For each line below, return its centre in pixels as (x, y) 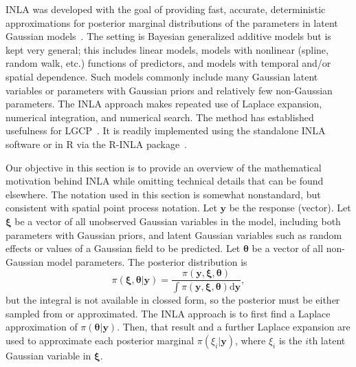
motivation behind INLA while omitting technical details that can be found (165, 181)
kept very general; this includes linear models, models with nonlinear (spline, (167, 49)
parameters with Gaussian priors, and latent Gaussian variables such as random (174, 234)
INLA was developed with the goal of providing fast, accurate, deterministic (166, 9)
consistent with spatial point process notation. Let (111, 208)
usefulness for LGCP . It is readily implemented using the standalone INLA (166, 130)
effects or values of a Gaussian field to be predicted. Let (123, 248)
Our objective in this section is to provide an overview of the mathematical (164, 167)
